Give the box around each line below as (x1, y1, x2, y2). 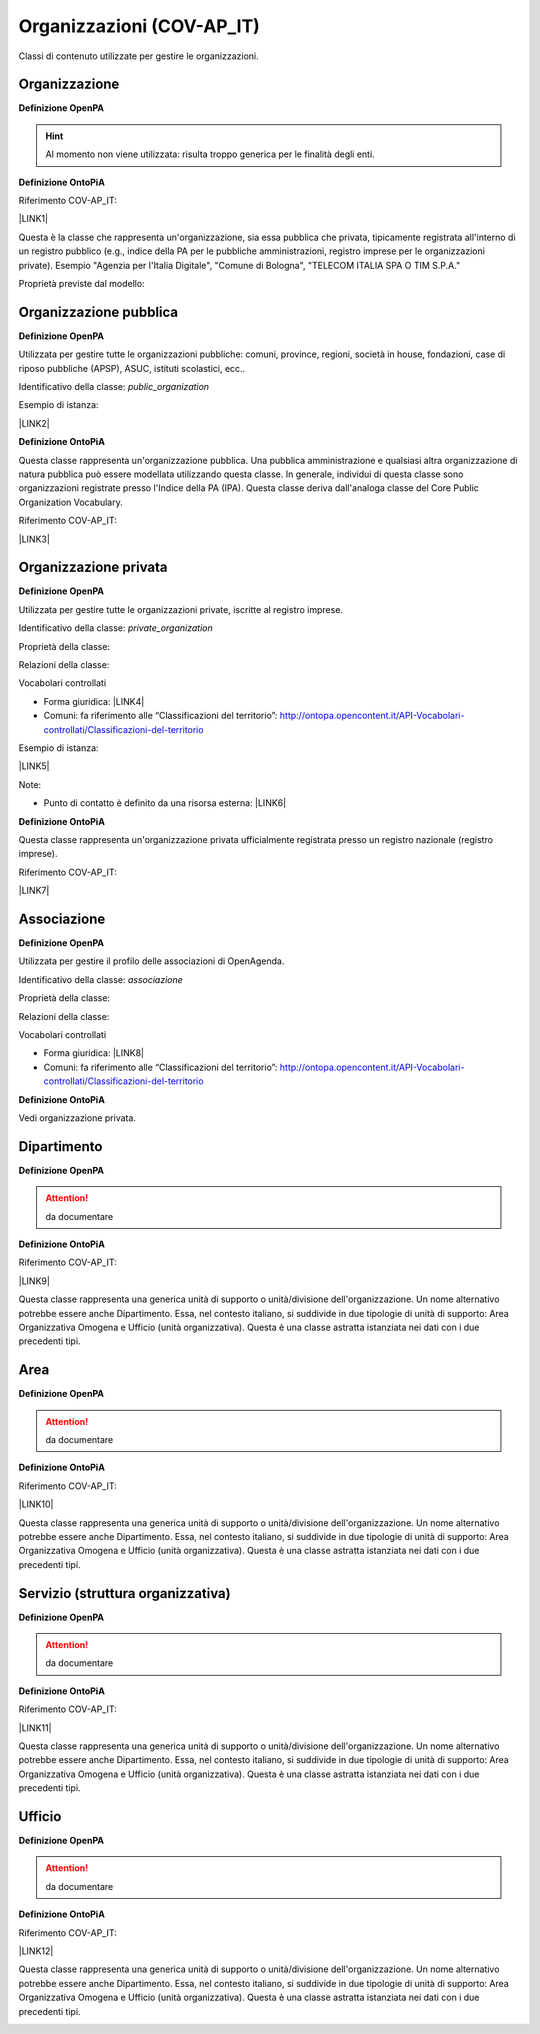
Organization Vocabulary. (18, 496, 124, 508)
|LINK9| (18, 1275, 50, 1287)
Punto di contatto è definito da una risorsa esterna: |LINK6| (43, 797, 287, 809)
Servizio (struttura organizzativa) (18, 1585, 231, 1602)
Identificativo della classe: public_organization (18, 381, 210, 393)
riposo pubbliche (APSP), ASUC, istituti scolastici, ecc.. (18, 362, 246, 374)
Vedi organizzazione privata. (18, 1111, 137, 1124)
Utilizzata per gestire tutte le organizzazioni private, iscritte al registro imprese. (18, 603, 344, 615)
